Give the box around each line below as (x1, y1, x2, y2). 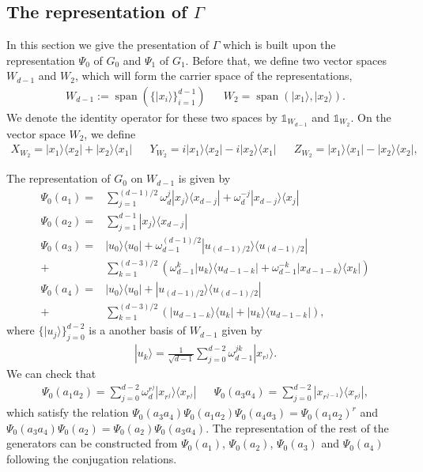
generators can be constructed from (6, 435, 178, 451)
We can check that (6, 365, 96, 382)
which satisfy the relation (6, 404, 129, 421)
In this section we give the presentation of (6, 36, 210, 53)
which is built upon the (223, 36, 336, 53)
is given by (178, 170, 231, 187)
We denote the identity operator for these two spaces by (6, 109, 278, 126)
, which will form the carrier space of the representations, (74, 67, 353, 84)
